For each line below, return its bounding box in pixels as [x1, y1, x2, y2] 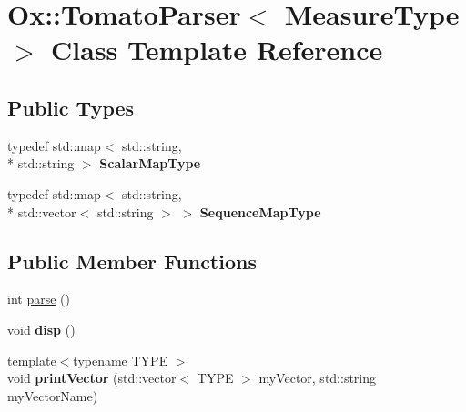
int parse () [7, 289, 70, 308]
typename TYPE [73, 350, 168, 369]
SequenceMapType [199, 202, 321, 221]
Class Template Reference [51, 31, 383, 68]
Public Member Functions [7, 246, 257, 275]
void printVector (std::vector [7, 368, 177, 387]
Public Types [7, 93, 135, 121]
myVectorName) [7, 386, 98, 405]
